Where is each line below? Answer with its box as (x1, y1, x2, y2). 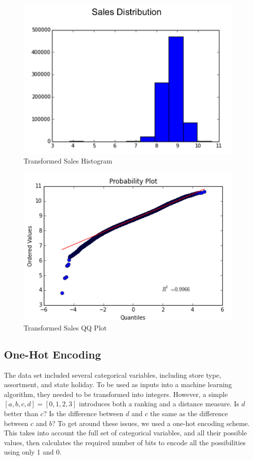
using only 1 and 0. (4, 447, 62, 457)
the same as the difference (150, 408, 228, 419)
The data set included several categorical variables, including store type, (4, 369, 222, 380)
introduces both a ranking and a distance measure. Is (79, 398, 239, 409)
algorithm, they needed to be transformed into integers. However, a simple (4, 389, 228, 399)
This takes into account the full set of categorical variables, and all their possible (4, 427, 247, 438)
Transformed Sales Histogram (24, 156, 112, 166)
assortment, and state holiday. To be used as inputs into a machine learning (4, 379, 232, 390)
